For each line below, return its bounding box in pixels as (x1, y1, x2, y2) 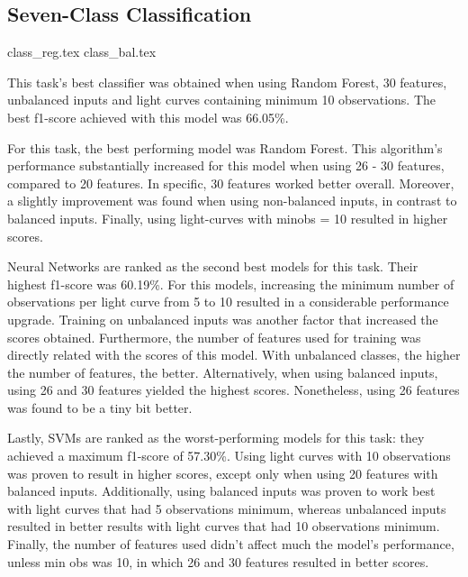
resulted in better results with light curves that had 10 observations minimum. (7, 517, 440, 536)
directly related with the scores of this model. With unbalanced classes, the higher (7, 345, 461, 364)
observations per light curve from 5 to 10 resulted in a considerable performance (7, 292, 449, 311)
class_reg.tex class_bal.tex (7, 42, 157, 61)
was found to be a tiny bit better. (7, 398, 193, 417)
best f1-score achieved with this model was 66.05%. (7, 107, 289, 126)
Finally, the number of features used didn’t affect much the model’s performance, (7, 535, 454, 554)
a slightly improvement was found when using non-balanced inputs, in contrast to (7, 191, 457, 210)
